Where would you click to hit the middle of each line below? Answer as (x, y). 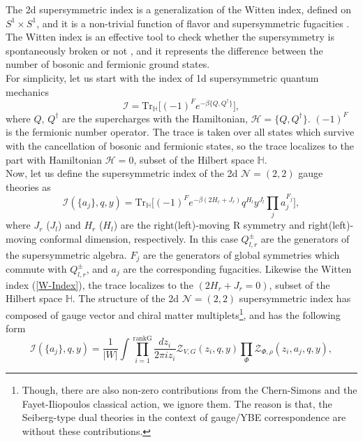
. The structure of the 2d (125, 298)
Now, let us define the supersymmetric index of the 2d (122, 173)
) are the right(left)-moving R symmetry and (209, 225)
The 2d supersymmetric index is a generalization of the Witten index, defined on (179, 9)
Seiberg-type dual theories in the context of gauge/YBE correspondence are (184, 417)
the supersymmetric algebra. (66, 254)
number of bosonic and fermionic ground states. (108, 64)
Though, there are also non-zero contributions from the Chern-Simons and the (190, 389)
